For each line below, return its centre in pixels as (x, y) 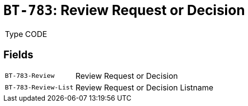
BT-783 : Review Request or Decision (124, 10)
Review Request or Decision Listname (144, 87)
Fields (19, 55)
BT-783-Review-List (39, 88)
